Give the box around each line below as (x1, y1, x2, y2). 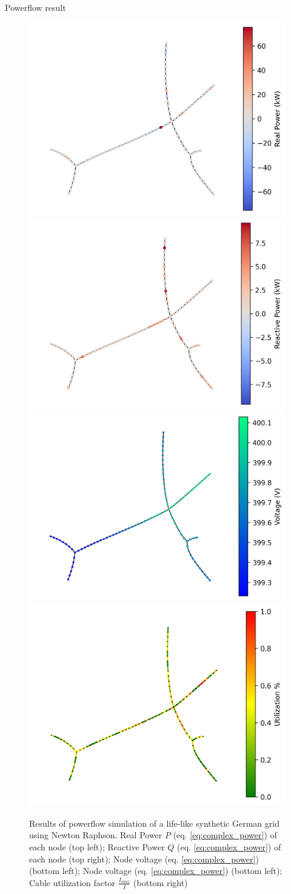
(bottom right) (133, 876, 188, 889)
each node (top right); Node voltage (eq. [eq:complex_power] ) (29, 852, 259, 865)
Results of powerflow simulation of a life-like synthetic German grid (29, 816, 279, 829)
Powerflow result (5, 1, 66, 13)
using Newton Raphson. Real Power (29, 829, 162, 841)
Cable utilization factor (29, 876, 116, 889)
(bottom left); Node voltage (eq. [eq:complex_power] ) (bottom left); (29, 864, 283, 877)
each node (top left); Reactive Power (29, 841, 165, 853)
